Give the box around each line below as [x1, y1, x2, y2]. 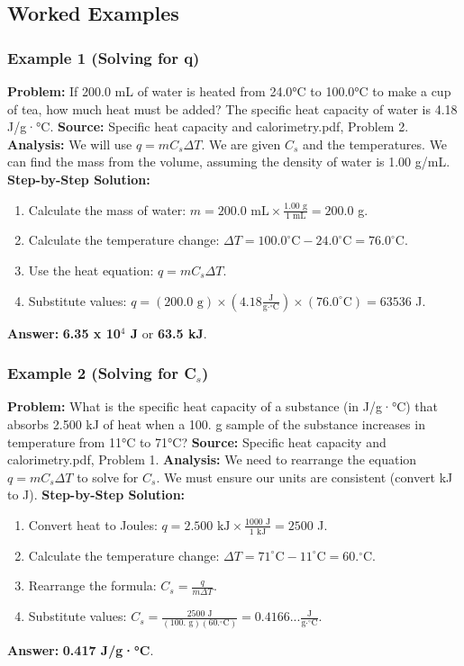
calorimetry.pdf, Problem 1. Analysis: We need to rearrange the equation [7, 450, 417, 469]
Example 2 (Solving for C [7, 362, 196, 384]
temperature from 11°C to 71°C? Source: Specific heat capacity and [7, 432, 387, 451]
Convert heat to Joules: [28, 515, 158, 534]
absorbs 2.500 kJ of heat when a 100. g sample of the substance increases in [7, 414, 425, 433]
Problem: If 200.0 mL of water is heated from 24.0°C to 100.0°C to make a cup [7, 82, 451, 100]
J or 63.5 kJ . [130, 323, 207, 342]
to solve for [77, 467, 139, 486]
